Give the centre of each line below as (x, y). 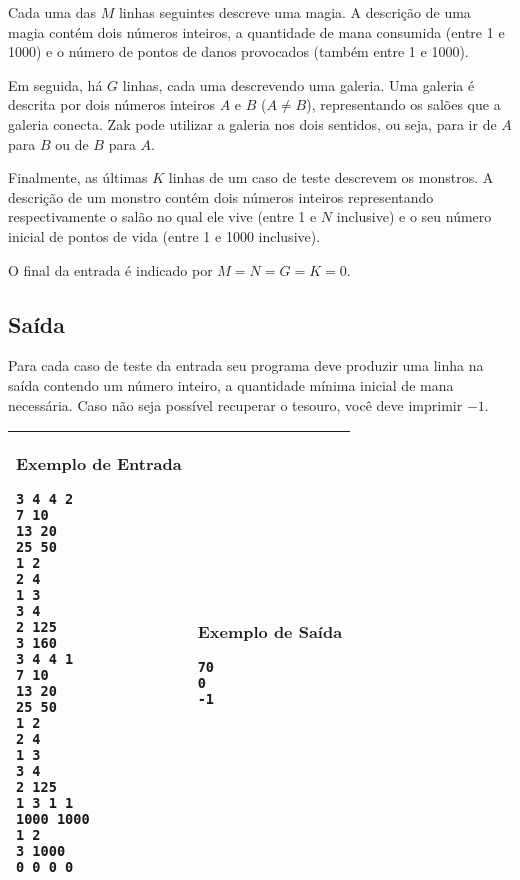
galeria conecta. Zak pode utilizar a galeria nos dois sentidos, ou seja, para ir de (252, 123)
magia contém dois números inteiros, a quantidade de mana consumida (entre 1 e (256, 31)
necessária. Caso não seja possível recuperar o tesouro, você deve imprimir (235, 404)
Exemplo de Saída (270, 632)
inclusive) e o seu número (414, 216)
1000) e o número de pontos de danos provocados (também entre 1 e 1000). (238, 51)
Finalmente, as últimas (78, 177)
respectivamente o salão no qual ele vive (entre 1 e (162, 216)
